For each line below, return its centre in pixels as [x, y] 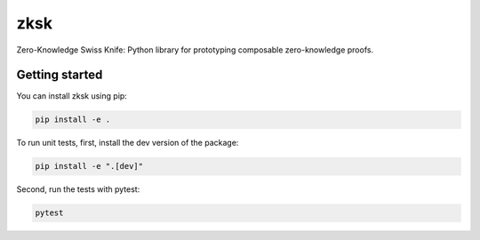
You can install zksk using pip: [72, 96]
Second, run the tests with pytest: [78, 189]
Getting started [60, 75]
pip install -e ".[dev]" [89, 166]
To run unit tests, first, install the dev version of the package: [128, 143]
